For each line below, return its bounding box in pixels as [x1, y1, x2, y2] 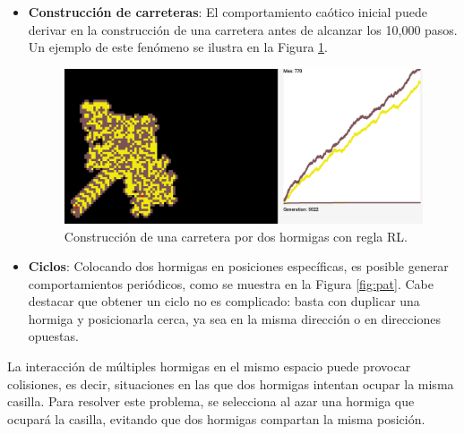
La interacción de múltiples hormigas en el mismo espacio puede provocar [7, 357, 411, 376]
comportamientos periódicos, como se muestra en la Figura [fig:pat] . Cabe [28, 274, 434, 293]
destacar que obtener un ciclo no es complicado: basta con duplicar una [28, 292, 420, 311]
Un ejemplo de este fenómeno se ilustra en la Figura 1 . [28, 38, 328, 56]
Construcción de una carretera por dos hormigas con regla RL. [64, 226, 408, 245]
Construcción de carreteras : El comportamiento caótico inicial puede [28, 3, 427, 21]
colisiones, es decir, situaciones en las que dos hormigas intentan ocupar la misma [7, 374, 454, 393]
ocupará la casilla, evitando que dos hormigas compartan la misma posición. [7, 409, 425, 428]
